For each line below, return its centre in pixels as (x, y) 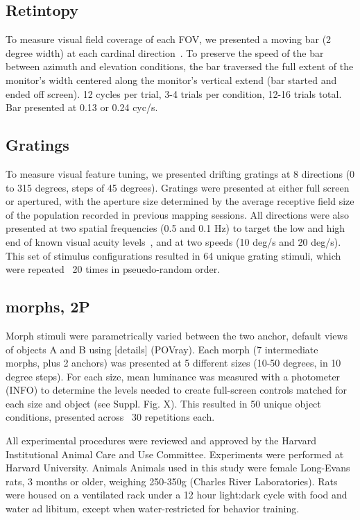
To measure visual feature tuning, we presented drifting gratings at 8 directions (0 (180, 173)
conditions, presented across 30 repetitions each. (110, 417)
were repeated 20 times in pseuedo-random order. (113, 269)
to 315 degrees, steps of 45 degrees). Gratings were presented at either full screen (178, 187)
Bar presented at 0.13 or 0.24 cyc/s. (82, 107)
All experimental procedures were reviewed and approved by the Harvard (161, 441)
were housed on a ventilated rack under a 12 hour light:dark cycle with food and (177, 495)
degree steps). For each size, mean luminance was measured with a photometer (173, 376)
